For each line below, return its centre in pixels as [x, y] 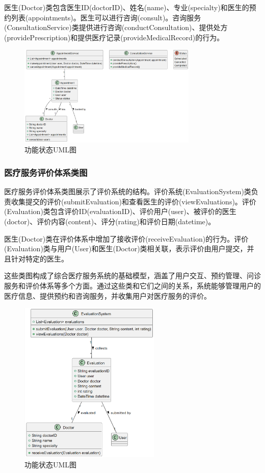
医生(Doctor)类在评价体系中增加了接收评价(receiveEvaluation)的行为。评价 [126, 238]
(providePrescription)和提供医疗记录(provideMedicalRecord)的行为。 [114, 37]
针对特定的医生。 [39, 258]
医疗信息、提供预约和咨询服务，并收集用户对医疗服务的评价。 [108, 295]
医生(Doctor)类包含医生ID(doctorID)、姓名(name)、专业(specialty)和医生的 [127, 7]
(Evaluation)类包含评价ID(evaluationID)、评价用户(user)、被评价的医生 [120, 211]
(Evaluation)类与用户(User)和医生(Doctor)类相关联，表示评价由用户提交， [126, 248]
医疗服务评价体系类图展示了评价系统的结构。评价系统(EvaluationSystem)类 [128, 191]
